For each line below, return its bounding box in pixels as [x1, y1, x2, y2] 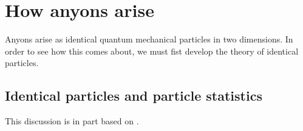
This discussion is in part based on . [5, 115, 139, 127]
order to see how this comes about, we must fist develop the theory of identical [5, 44, 299, 57]
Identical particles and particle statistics [5, 86, 262, 105]
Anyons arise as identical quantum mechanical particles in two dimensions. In [5, 33, 293, 45]
